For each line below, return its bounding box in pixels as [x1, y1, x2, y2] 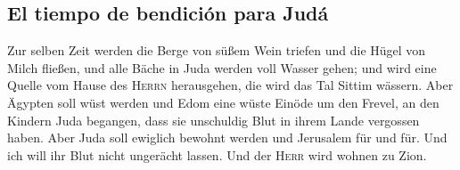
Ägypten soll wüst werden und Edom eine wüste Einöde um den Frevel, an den [7, 93, 439, 111]
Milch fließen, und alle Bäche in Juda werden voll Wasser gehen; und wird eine [7, 58, 437, 77]
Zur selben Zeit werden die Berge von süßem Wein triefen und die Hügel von [7, 41, 426, 60]
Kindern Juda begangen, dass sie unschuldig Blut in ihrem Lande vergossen [7, 110, 420, 129]
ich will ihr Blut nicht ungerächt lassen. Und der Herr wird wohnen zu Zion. [7, 145, 427, 164]
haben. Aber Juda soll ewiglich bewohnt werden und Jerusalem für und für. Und [7, 128, 448, 147]
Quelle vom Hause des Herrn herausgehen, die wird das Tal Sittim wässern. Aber [7, 76, 454, 94]
